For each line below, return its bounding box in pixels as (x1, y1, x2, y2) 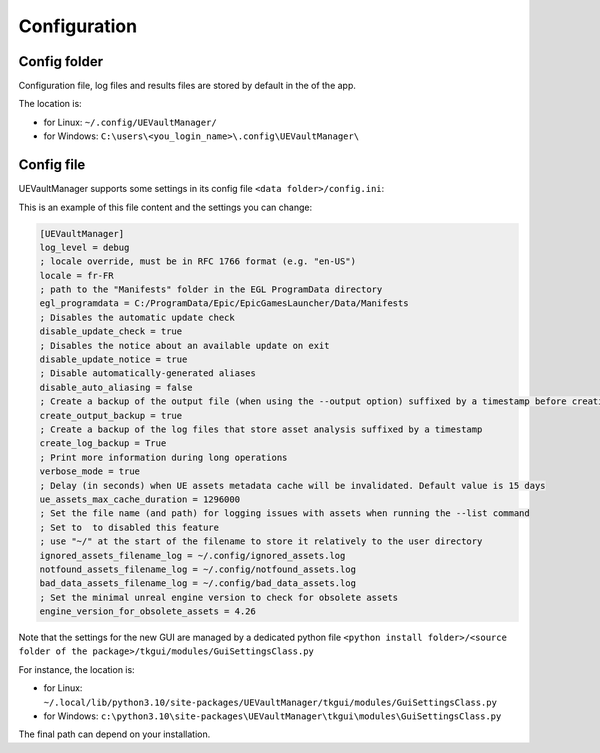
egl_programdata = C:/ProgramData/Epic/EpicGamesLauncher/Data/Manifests (39, 298, 409, 309)
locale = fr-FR (39, 270, 114, 281)
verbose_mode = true (39, 466, 140, 477)
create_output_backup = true (39, 410, 183, 421)
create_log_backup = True (39, 438, 167, 449)
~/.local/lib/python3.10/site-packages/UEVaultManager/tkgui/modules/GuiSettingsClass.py (43, 696, 497, 708)
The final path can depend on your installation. (18, 728, 211, 740)
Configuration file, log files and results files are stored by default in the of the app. (18, 80, 357, 92)
